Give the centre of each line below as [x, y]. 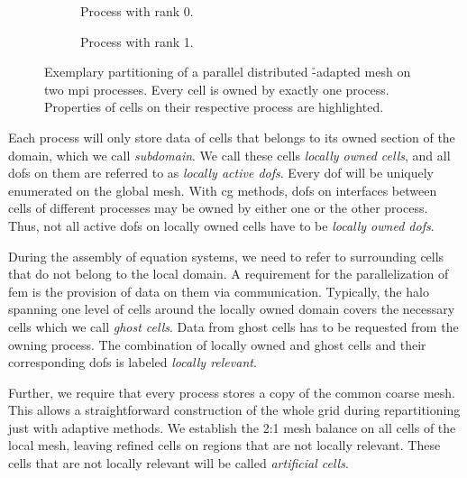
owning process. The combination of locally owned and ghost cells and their [217, 344]
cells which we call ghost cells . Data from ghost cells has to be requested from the [233, 326]
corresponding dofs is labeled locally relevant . [133, 362]
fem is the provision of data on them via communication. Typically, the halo [219, 291]
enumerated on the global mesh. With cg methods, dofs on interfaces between [223, 190]
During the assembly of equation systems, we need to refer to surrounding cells [226, 256]
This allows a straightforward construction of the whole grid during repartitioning [234, 410]
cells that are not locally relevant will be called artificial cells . [179, 463]
